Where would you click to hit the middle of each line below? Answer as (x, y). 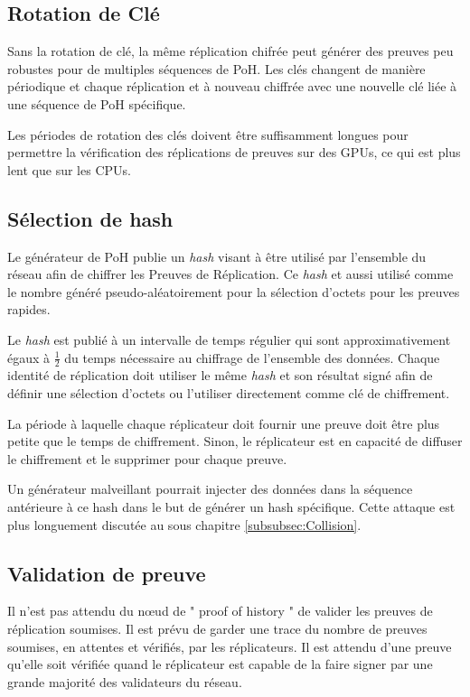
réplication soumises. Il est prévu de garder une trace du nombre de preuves (217, 628)
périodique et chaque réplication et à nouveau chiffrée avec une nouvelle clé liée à (232, 86)
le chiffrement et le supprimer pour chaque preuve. (147, 458)
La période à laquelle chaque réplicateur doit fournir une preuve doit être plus (224, 423)
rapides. (29, 309)
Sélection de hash (90, 218)
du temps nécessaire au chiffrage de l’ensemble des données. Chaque (252, 357)
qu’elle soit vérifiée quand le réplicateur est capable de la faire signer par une (220, 664)
